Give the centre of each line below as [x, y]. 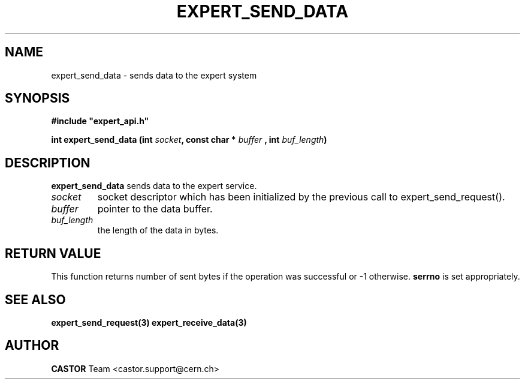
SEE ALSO [35, 299]
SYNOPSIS [37, 98]
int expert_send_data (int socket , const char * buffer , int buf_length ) [189, 140]
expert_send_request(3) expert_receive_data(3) [149, 322]
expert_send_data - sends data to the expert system [154, 75]
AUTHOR [32, 346]
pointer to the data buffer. [155, 209]
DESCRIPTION [48, 163]
